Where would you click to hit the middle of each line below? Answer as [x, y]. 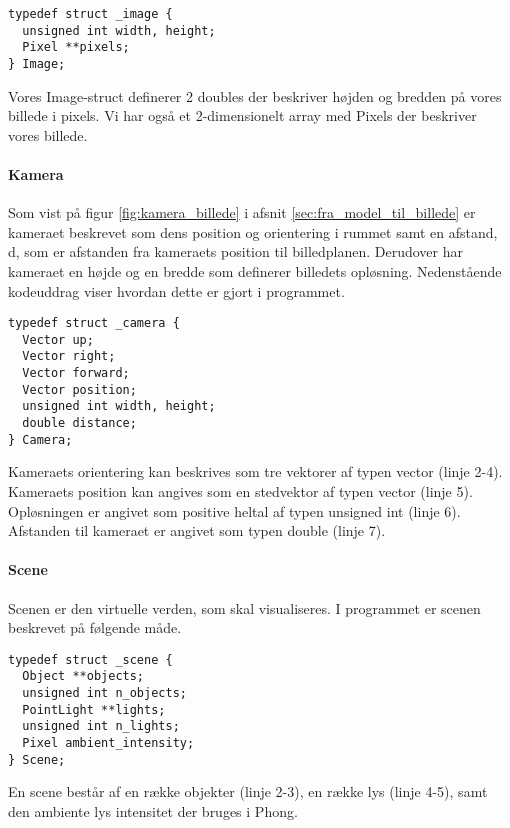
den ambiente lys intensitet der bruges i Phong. [153, 810]
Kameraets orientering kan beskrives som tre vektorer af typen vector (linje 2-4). [255, 471]
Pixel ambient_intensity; [108, 743]
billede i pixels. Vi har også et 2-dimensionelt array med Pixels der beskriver [242, 115]
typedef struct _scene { [90, 659]
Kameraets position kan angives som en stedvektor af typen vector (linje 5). [240, 491]
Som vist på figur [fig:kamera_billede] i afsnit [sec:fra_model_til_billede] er [242, 212]
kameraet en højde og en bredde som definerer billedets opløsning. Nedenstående [255, 270]
